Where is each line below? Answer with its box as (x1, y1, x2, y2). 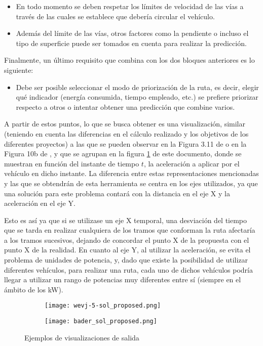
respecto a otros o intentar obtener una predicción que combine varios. (16, 101, 235, 112)
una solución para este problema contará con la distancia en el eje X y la (4, 188, 230, 198)
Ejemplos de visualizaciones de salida (24, 332, 139, 342)
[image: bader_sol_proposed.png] (45, 318, 157, 325)
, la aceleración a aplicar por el (143, 158, 240, 168)
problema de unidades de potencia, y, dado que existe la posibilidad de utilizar (4, 254, 248, 265)
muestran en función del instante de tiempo (4, 158, 139, 168)
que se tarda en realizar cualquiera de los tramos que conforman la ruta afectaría (4, 225, 255, 235)
